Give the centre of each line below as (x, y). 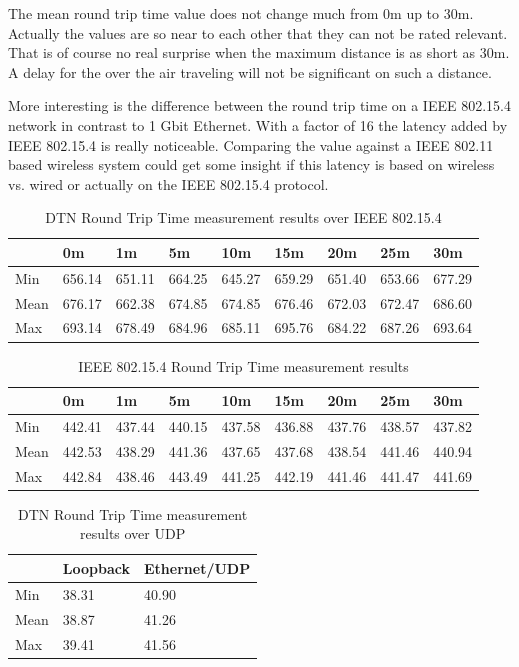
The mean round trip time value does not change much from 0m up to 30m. (241, 13)
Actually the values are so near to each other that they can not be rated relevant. (258, 32)
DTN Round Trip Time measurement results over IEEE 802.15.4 (243, 217)
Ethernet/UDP (197, 567)
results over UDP (132, 533)
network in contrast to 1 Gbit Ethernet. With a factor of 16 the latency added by (258, 124)
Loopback (96, 567)
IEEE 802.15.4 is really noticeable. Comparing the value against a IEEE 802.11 (251, 144)
